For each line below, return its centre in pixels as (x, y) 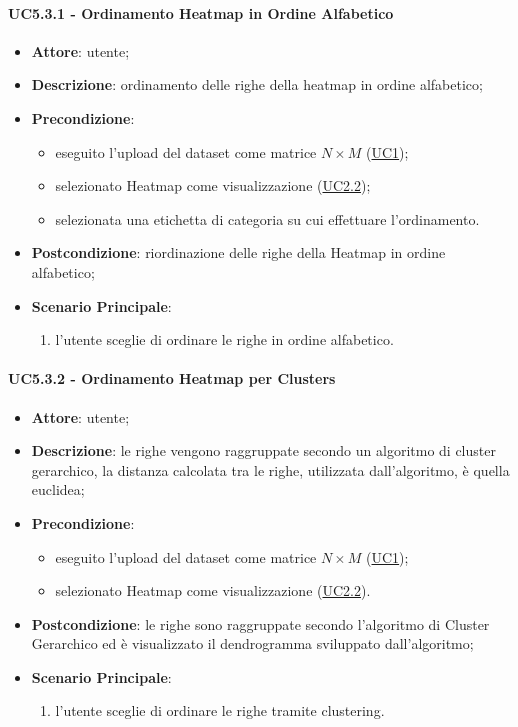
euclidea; (58, 489)
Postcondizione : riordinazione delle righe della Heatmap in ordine (238, 252)
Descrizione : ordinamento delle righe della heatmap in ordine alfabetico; (257, 84)
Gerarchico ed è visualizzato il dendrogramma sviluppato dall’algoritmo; (252, 643)
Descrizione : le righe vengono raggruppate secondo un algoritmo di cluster (263, 450)
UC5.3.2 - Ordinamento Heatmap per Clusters (172, 378)
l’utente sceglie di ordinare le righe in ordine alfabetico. (224, 339)
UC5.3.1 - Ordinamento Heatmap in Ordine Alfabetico (201, 12)
